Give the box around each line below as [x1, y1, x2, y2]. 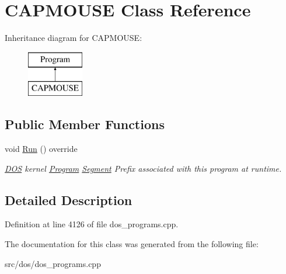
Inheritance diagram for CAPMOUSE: [5, 32, 142, 44]
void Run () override [5, 143, 78, 155]
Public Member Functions [5, 115, 165, 133]
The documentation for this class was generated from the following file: [5, 238, 259, 250]
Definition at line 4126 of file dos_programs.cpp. [5, 218, 179, 230]
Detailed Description [5, 190, 132, 209]
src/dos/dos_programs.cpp [5, 257, 101, 269]
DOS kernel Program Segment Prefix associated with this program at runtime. [5, 162, 282, 174]
